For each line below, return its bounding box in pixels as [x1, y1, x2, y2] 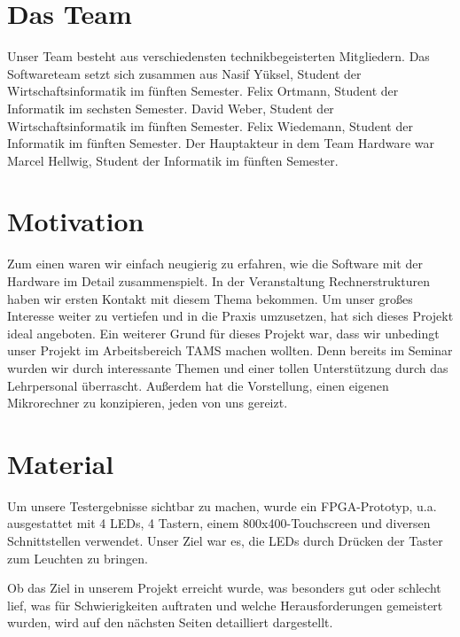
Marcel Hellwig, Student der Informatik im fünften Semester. [7, 151, 339, 169]
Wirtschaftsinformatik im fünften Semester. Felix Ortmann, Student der [7, 82, 399, 100]
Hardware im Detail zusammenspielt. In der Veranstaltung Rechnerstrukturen [7, 272, 430, 290]
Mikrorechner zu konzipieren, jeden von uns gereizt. [7, 393, 288, 412]
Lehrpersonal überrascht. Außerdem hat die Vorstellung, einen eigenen [7, 376, 389, 394]
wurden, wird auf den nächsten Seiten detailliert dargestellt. [7, 613, 333, 632]
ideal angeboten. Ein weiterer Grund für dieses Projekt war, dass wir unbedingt [7, 323, 440, 342]
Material [7, 445, 114, 481]
